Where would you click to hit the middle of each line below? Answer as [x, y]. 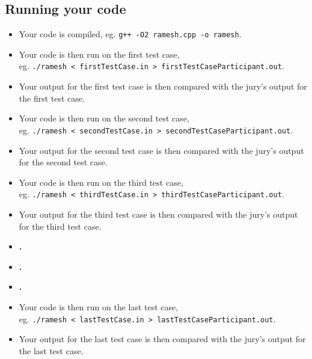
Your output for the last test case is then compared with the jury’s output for [162, 339]
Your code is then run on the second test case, [104, 118]
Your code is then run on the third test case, [101, 182]
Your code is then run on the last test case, [99, 306]
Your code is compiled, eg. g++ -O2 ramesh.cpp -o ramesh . [130, 34]
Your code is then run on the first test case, [99, 54]
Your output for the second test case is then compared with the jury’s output [161, 150]
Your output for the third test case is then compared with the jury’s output [158, 214]
